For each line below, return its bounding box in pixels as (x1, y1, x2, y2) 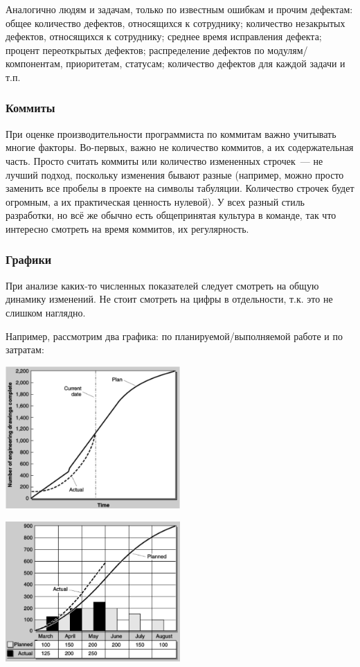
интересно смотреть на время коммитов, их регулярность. (6, 221, 249, 235)
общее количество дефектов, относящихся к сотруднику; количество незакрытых (6, 15, 345, 30)
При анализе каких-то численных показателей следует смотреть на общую (6, 278, 319, 292)
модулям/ (267, 42, 308, 57)
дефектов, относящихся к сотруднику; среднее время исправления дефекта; (6, 29, 322, 44)
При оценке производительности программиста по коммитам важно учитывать (6, 126, 336, 141)
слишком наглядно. (6, 305, 86, 319)
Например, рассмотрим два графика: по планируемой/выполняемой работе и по (6, 328, 343, 343)
